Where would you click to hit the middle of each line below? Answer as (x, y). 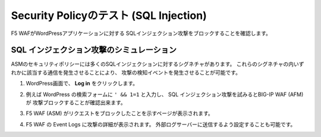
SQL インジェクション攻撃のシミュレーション (94, 50)
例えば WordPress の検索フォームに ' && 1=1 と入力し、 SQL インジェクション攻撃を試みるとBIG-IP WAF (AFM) (165, 94)
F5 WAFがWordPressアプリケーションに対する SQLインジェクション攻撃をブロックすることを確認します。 (141, 33)
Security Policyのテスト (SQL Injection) (109, 15)
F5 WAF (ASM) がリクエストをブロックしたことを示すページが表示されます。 (119, 113)
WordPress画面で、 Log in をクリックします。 (82, 84)
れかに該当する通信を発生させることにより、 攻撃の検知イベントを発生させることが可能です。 (126, 72)
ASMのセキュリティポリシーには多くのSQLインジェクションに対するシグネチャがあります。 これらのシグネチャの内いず (158, 64)
